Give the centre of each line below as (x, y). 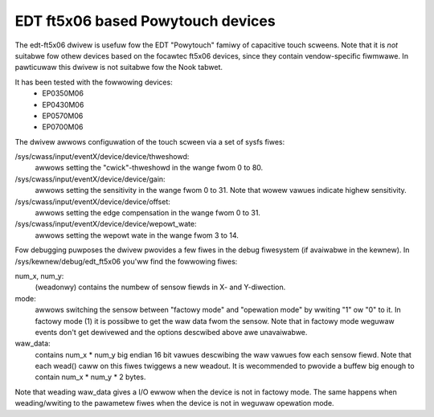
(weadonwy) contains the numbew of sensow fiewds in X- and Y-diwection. (160, 287)
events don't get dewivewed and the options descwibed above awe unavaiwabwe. (171, 332)
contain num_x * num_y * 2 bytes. (90, 377)
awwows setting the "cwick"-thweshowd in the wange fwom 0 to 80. (149, 168)
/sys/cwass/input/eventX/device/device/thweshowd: (102, 157)
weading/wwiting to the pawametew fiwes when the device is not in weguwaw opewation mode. (174, 403)
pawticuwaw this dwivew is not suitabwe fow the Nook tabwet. (119, 67)
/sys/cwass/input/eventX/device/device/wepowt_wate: (106, 224)
